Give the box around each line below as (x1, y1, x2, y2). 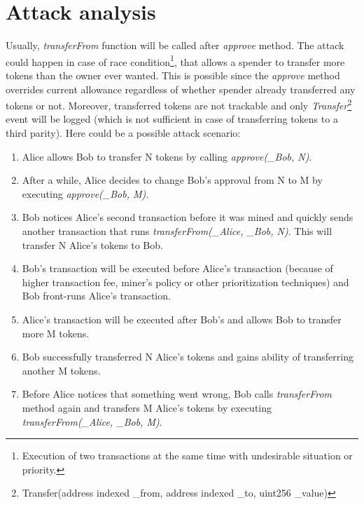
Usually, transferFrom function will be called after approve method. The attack (6, 38, 344, 53)
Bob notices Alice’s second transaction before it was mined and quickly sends (22, 210, 353, 224)
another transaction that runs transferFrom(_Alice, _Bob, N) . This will (22, 223, 332, 238)
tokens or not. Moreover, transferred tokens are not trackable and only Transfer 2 (6, 96, 352, 112)
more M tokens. (22, 325, 90, 340)
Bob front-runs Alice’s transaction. (22, 288, 171, 303)
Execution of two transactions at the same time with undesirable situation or (22, 448, 353, 463)
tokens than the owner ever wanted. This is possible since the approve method (6, 67, 340, 82)
